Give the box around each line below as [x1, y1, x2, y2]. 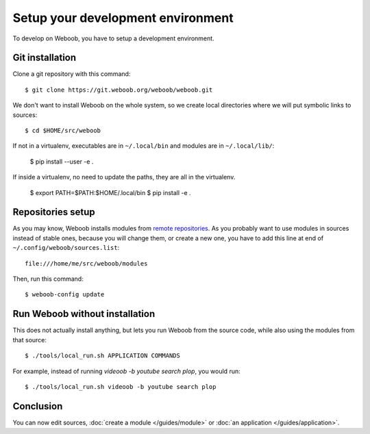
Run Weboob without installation [12, 308, 156, 320]
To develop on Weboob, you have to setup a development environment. [12, 34, 215, 42]
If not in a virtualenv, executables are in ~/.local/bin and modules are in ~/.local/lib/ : [12, 142, 275, 150]
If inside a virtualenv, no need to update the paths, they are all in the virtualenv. [12, 173, 236, 181]
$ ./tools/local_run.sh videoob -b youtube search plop [25, 383, 217, 390]
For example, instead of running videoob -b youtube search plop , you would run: [12, 367, 241, 375]
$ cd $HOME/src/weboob [25, 127, 101, 135]
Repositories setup [12, 206, 95, 218]
